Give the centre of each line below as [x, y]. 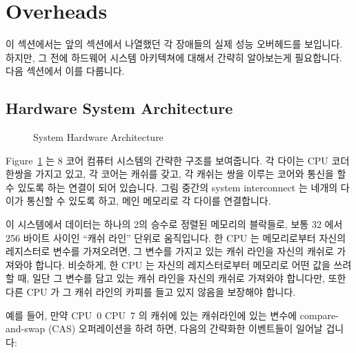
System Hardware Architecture [98, 137]
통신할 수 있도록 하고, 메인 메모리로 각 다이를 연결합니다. [149, 201]
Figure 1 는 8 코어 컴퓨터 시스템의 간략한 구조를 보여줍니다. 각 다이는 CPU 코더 [178, 160]
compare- [319, 315]
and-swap [26, 328]
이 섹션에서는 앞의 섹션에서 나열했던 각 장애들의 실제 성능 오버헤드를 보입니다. [174, 44]
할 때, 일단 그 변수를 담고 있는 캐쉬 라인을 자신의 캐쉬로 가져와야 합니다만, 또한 [176, 278]
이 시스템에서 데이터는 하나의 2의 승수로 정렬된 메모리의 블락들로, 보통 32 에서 [174, 224]
